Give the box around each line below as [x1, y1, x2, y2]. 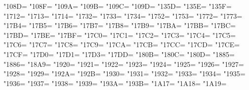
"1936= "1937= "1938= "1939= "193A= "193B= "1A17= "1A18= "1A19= [3, 78, 227, 88]
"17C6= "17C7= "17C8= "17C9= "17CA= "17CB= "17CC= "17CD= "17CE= [3, 39, 240, 50]
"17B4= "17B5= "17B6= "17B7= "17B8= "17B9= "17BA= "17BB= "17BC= [3, 20, 236, 30]
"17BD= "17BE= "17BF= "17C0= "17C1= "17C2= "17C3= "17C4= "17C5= [3, 30, 236, 40]
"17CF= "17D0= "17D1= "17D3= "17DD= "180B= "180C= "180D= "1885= [3, 49, 235, 59]
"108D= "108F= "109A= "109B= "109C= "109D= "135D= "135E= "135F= [3, 1, 232, 11]
